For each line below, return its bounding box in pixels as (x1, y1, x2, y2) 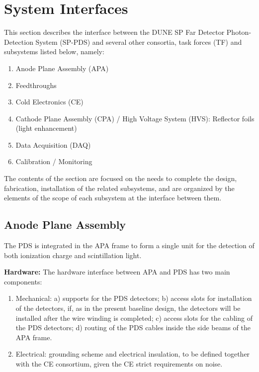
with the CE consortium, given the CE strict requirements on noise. (15, 358, 223, 369)
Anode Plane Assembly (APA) (15, 63, 109, 73)
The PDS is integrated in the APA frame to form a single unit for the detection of (4, 240, 255, 251)
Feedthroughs (15, 80, 57, 90)
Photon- (226, 27, 252, 37)
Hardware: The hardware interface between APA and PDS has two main (4, 267, 230, 277)
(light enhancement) (15, 123, 77, 133)
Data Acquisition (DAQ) (15, 139, 91, 150)
